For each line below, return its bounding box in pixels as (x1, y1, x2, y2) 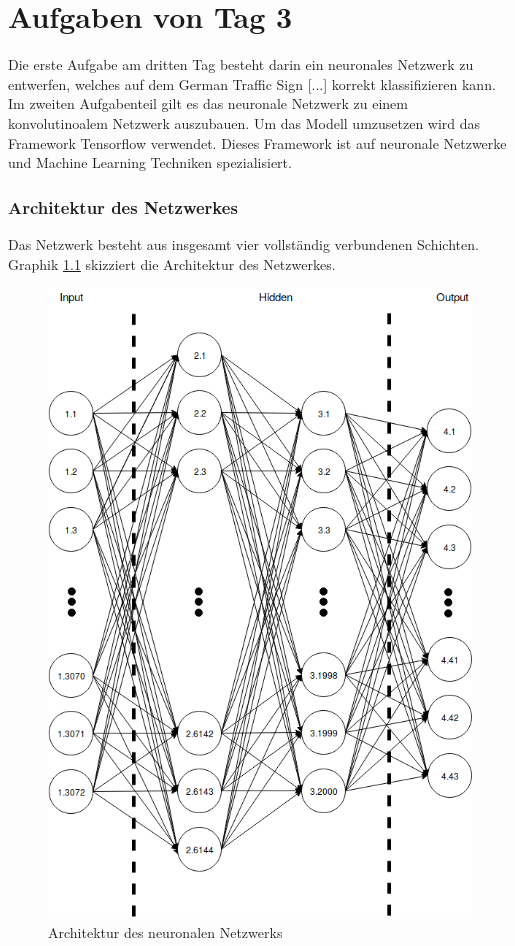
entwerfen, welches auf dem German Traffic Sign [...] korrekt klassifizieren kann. (8, 73, 496, 94)
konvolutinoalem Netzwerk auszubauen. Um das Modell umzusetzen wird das (8, 112, 481, 133)
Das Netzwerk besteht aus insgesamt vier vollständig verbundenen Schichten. (8, 233, 479, 254)
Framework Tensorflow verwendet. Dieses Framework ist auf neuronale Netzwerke (8, 132, 507, 153)
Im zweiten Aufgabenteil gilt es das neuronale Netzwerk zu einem (8, 93, 408, 114)
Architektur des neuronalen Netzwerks (48, 922, 283, 943)
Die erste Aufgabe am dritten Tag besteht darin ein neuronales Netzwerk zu (8, 54, 474, 75)
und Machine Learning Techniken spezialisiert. (8, 152, 292, 173)
